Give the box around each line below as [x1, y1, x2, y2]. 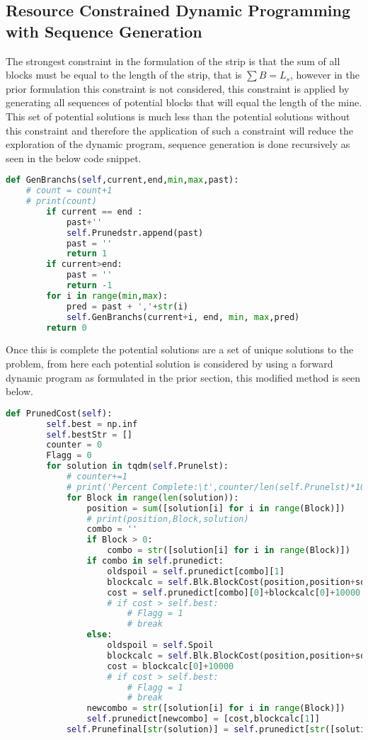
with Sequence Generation [6, 20, 202, 42]
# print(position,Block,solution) [86, 513, 249, 524]
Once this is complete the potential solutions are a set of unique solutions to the [6, 342, 354, 357]
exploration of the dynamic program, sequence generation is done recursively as [6, 137, 350, 152]
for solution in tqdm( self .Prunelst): [46, 461, 229, 472]
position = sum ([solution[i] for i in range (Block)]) [86, 503, 345, 513]
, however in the [289, 67, 360, 82]
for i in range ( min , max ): [46, 290, 168, 301]
